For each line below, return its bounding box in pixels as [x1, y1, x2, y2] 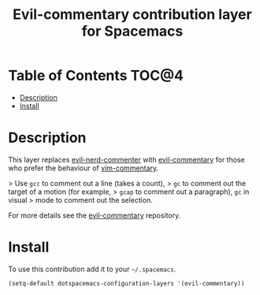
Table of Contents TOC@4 [8, 67, 184, 84]
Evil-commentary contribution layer [13, 6, 252, 24]
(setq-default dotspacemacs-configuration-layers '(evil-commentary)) [8, 279, 245, 287]
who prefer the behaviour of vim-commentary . [8, 163, 159, 173]
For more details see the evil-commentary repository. [8, 211, 181, 220]
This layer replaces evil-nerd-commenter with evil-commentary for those [8, 155, 246, 164]
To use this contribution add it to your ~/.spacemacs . [8, 264, 176, 274]
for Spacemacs [81, 22, 184, 40]
